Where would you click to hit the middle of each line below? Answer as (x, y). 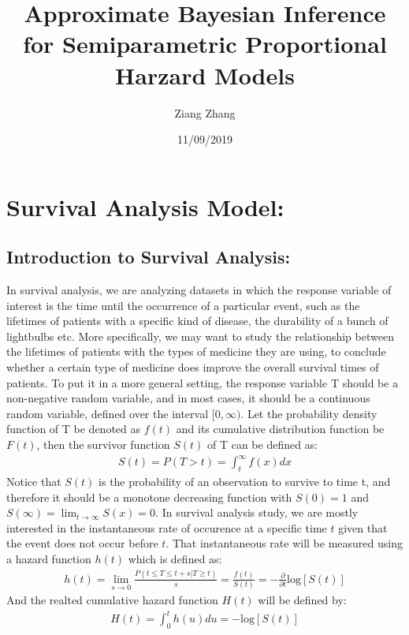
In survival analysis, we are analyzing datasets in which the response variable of (199, 290)
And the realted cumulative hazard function (112, 600)
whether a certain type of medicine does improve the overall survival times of (193, 367)
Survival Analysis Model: (145, 206)
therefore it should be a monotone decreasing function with (149, 497)
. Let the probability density (309, 413)
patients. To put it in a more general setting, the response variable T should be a (203, 382)
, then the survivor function (103, 444)
